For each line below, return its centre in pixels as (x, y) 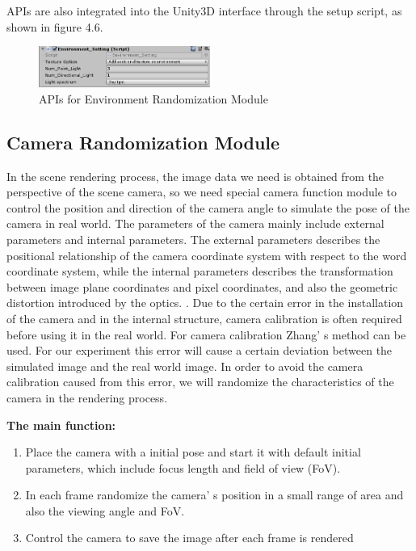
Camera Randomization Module (143, 142)
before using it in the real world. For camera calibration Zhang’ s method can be (206, 334)
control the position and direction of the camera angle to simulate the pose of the (208, 207)
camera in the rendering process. (87, 397)
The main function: (61, 425)
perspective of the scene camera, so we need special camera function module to (202, 192)
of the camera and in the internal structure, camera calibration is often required (204, 318)
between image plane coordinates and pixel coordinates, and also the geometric (202, 286)
